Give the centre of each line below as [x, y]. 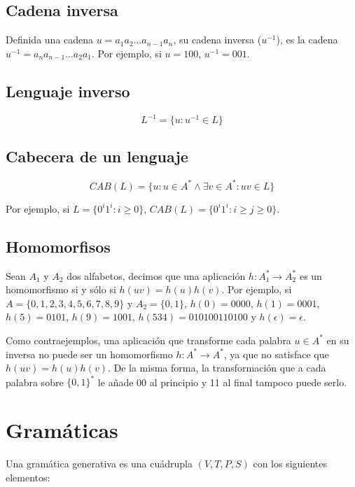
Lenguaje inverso [68, 91]
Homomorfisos [58, 246]
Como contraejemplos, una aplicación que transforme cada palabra [148, 340]
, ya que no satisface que [276, 354]
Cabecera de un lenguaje [97, 156]
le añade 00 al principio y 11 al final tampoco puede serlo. [222, 382]
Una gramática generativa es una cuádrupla [99, 463]
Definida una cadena [50, 40]
